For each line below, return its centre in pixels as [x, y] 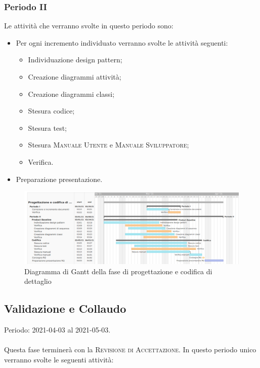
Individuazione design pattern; [75, 60]
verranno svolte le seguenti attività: [59, 360]
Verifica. [41, 161]
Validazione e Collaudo [65, 308]
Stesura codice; [51, 111]
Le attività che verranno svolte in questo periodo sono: [89, 26]
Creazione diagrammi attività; [75, 77]
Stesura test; [48, 127]
